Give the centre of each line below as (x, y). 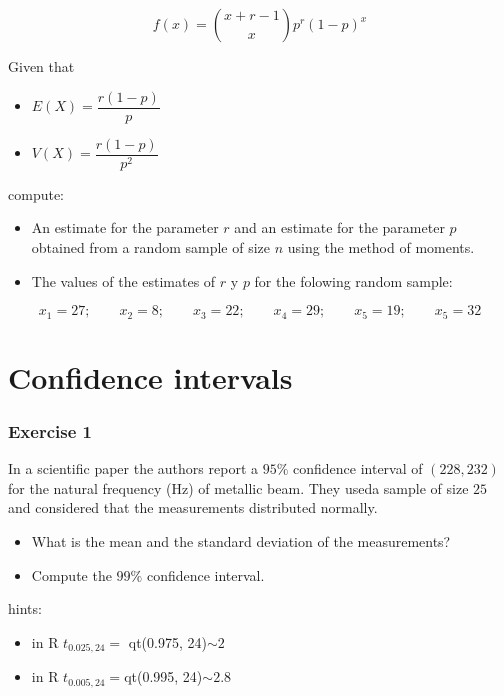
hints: (25, 608)
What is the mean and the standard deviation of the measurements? (241, 540)
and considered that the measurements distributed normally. (193, 507)
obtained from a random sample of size (151, 246)
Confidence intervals (150, 376)
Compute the (71, 574)
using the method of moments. (381, 246)
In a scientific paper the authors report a (133, 468)
